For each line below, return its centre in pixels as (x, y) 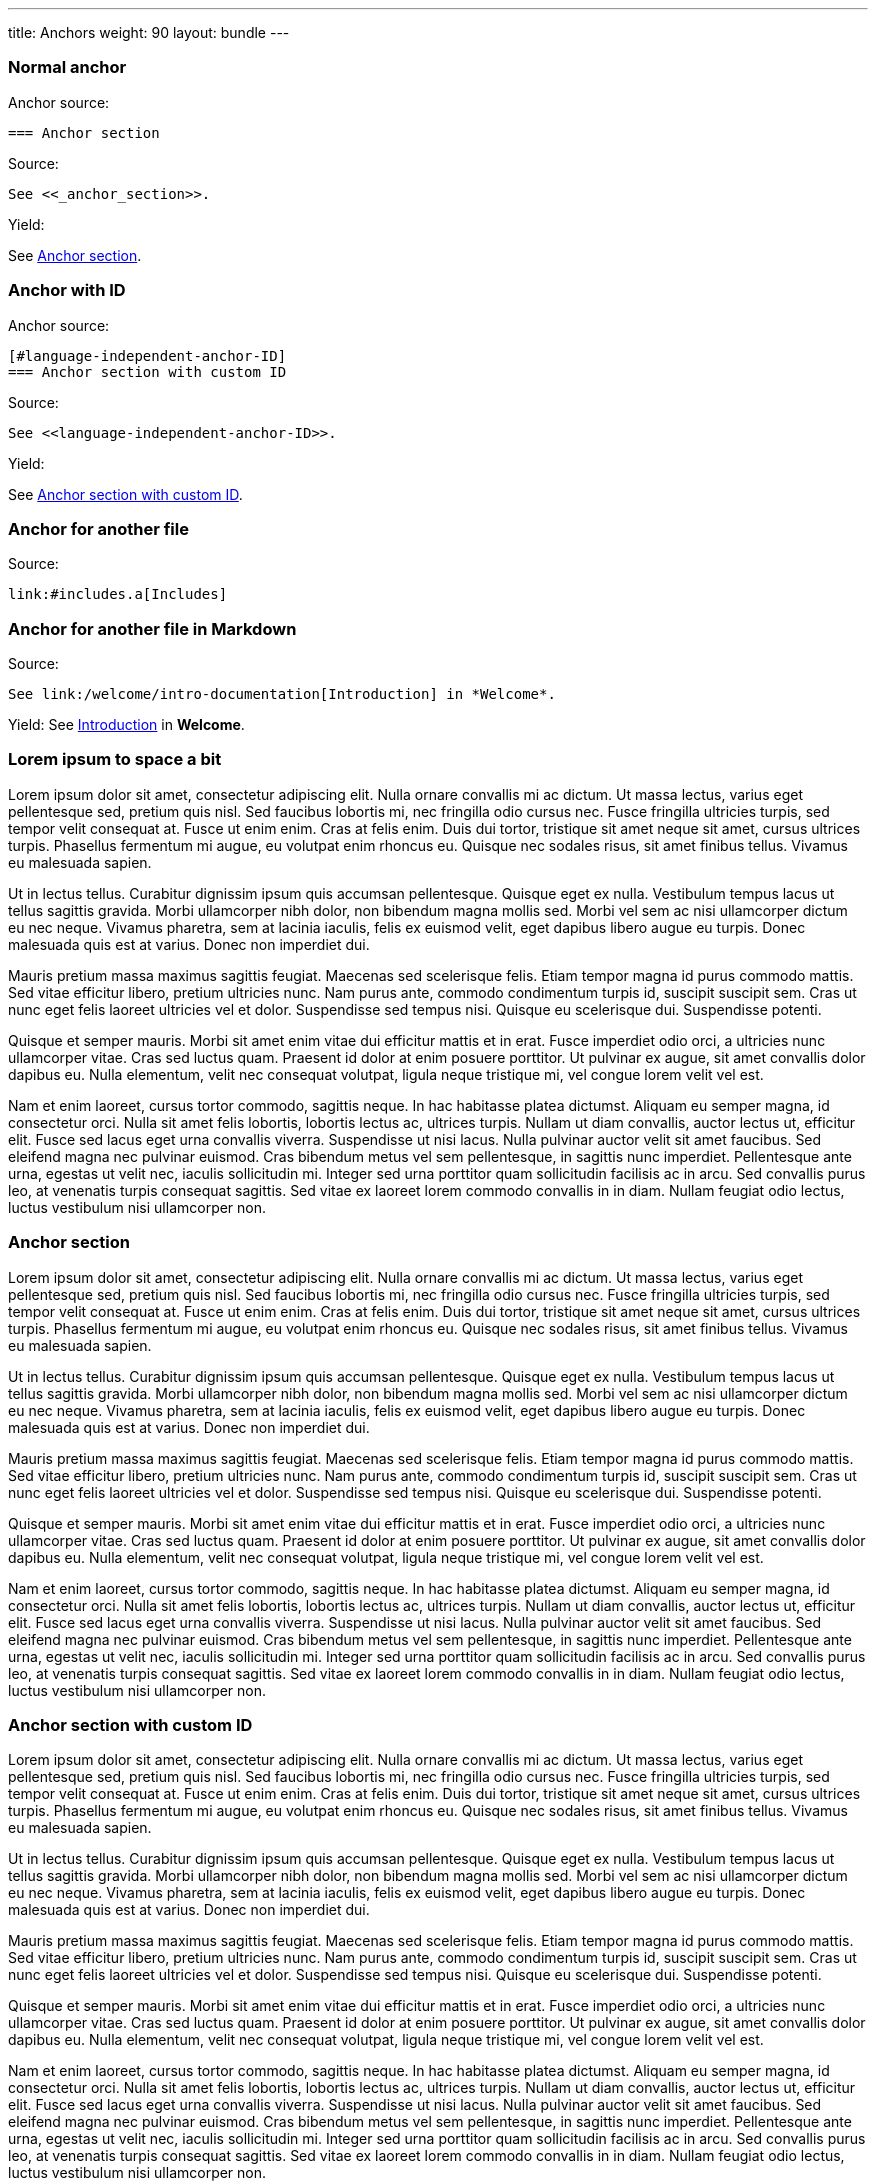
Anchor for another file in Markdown (152, 628)
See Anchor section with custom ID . (125, 494)
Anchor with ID (67, 290)
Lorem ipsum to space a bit (115, 759)
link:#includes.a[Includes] (118, 594)
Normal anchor (67, 67)
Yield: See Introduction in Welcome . (126, 724)
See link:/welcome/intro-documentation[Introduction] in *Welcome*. (282, 694)
